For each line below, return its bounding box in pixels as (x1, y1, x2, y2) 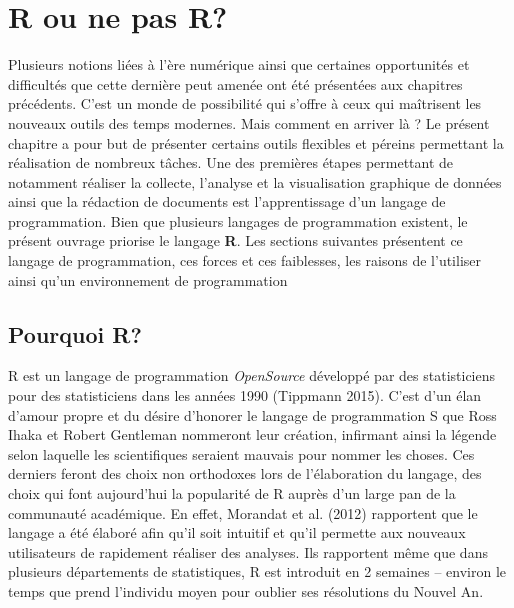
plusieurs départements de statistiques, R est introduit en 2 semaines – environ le (8, 561, 507, 582)
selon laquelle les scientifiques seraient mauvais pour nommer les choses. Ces (8, 443, 475, 464)
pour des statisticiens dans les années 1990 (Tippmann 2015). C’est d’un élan (8, 385, 482, 406)
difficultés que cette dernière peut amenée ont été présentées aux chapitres (8, 73, 463, 94)
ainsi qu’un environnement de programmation (8, 269, 288, 290)
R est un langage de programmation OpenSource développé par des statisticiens (8, 365, 496, 386)
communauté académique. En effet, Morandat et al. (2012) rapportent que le (8, 502, 478, 523)
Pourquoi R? (8, 318, 142, 349)
